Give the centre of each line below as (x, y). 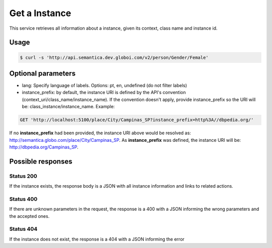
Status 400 (23, 199)
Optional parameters (42, 73)
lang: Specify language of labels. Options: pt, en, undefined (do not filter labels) (105, 86)
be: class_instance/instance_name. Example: (69, 107)
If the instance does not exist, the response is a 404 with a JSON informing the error (97, 239)
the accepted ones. (29, 216)
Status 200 (23, 176)
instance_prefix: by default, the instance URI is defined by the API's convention (104, 93)
